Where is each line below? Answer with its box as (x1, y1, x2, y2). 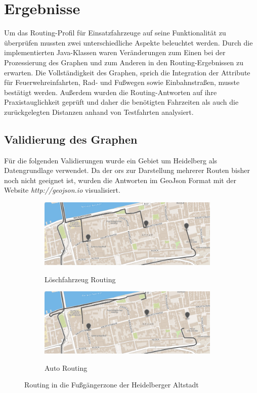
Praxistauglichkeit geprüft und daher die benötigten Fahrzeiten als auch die (4, 97, 239, 107)
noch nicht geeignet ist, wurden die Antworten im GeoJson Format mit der (4, 174, 236, 185)
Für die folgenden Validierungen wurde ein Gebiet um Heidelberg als (4, 155, 218, 165)
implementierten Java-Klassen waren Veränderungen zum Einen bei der (4, 47, 226, 58)
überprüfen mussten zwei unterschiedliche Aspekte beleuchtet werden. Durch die (4, 37, 253, 48)
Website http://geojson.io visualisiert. (4, 185, 120, 195)
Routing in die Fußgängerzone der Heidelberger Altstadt (24, 379, 199, 390)
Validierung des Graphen (4, 131, 138, 147)
